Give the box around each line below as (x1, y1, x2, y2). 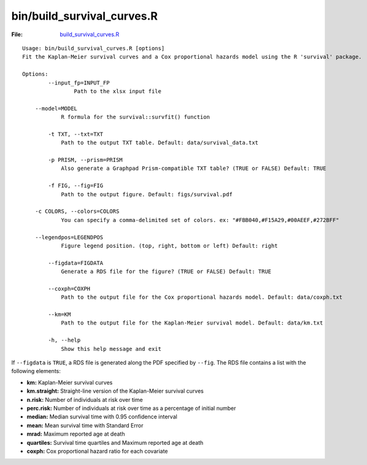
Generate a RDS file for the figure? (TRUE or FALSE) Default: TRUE (61, 268, 272, 275)
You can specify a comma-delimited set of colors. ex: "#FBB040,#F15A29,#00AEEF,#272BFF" (61, 217, 340, 223)
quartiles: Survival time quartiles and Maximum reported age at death (26, 439, 204, 446)
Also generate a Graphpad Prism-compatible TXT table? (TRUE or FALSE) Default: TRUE (61, 165, 326, 172)
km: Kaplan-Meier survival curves (26, 379, 113, 386)
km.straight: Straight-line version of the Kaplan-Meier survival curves (26, 387, 204, 395)
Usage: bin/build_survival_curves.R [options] (22, 45, 165, 52)
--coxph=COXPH (48, 285, 91, 292)
